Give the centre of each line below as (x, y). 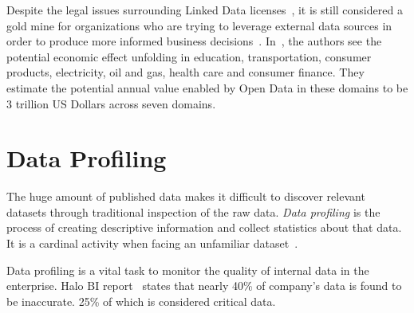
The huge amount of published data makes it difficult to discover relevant (186, 196)
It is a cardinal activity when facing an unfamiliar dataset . (152, 243)
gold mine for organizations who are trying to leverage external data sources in (199, 25)
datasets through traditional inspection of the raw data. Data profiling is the (193, 211)
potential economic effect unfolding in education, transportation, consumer (189, 56)
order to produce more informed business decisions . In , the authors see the (194, 41)
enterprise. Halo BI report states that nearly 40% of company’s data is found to (204, 286)
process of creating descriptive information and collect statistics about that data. (204, 227)
